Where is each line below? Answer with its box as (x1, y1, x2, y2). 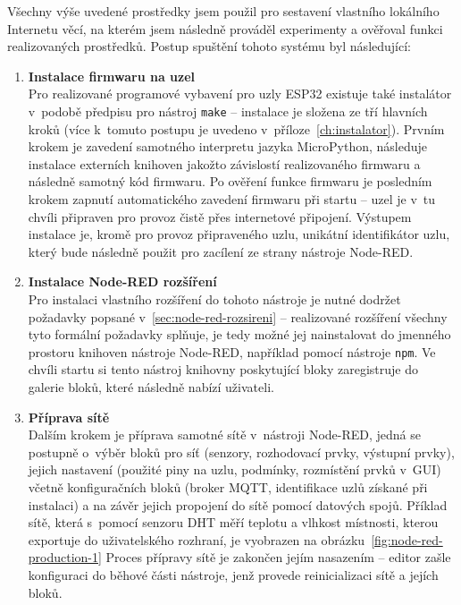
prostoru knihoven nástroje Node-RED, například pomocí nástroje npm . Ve (28, 342, 436, 361)
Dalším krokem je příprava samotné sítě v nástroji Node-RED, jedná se (28, 425, 421, 444)
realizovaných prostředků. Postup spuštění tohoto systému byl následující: (7, 37, 411, 55)
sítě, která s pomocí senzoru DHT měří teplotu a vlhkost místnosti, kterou (28, 513, 439, 532)
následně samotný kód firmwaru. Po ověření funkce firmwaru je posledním (28, 172, 432, 191)
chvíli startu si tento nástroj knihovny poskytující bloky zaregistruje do (28, 360, 418, 379)
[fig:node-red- (371, 530, 443, 549)
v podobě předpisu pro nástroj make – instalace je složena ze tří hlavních (28, 101, 428, 120)
